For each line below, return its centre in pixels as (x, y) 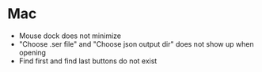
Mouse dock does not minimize (70, 36)
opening (32, 52)
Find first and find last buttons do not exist (88, 61)
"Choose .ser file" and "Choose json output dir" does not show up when (136, 44)
